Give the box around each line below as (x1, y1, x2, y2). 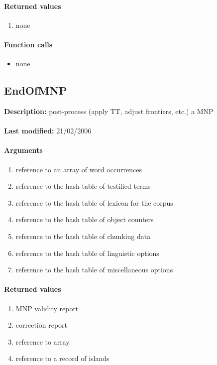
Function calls (4, 39, 53, 49)
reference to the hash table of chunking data (15, 231, 151, 241)
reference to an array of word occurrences (15, 164, 142, 174)
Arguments (4, 145, 43, 155)
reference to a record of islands (15, 353, 109, 364)
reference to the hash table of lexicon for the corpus (15, 197, 173, 208)
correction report (15, 320, 68, 330)
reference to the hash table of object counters (15, 214, 154, 225)
